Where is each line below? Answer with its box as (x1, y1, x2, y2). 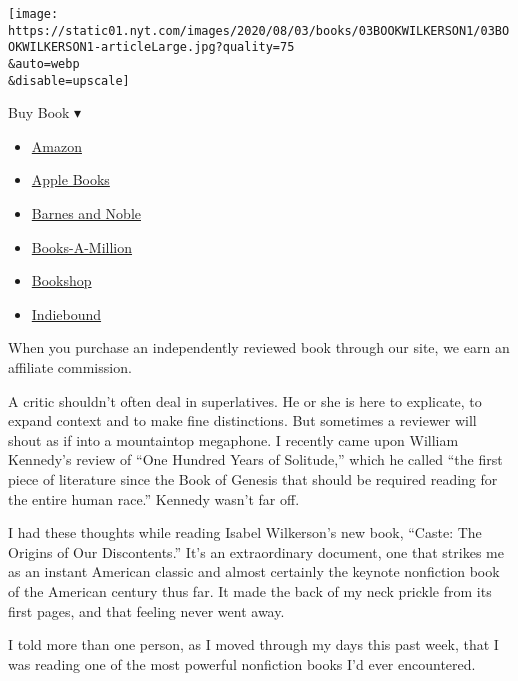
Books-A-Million (31, 236, 133, 257)
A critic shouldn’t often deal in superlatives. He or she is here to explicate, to (8, 390, 482, 411)
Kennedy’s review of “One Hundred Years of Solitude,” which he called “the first (8, 449, 503, 470)
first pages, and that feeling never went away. (8, 600, 285, 621)
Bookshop (31, 270, 92, 291)
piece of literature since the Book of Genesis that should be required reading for (8, 469, 498, 489)
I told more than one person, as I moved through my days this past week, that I (8, 634, 499, 655)
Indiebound (31, 303, 102, 324)
